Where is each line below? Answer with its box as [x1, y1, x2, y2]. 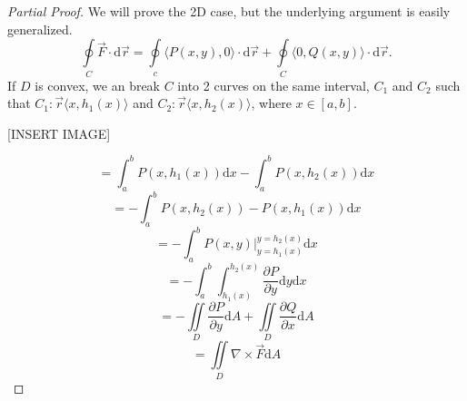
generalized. [7, 19, 73, 38]
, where [251, 93, 292, 112]
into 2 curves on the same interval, [177, 75, 370, 94]
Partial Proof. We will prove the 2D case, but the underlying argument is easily [7, 2, 451, 20]
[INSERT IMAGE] [7, 123, 111, 142]
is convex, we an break [35, 75, 161, 94]
